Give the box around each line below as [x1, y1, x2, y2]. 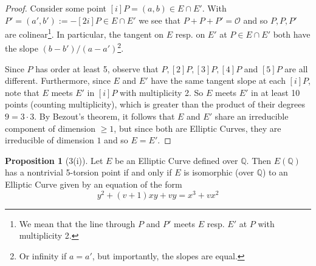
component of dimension [5, 121, 96, 134]
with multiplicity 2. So [120, 86, 204, 98]
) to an [262, 166, 288, 179]
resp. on [175, 27, 205, 40]
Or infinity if [19, 249, 67, 262]
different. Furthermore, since [5, 74, 111, 87]
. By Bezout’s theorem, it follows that [34, 110, 175, 123]
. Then [246, 154, 272, 166]
